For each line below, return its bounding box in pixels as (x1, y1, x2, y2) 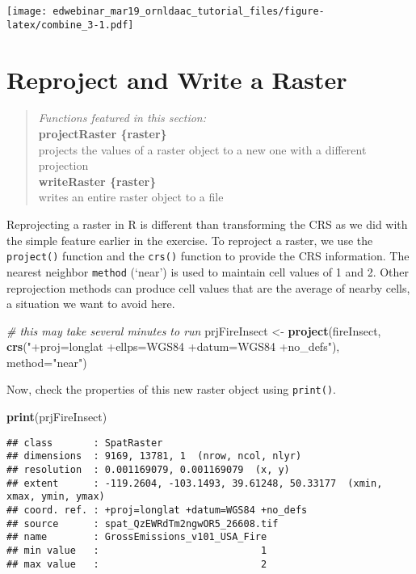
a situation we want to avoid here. (6, 295, 175, 312)
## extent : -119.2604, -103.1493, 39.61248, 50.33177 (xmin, (6, 477, 383, 489)
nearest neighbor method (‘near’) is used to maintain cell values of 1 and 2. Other (6, 263, 410, 280)
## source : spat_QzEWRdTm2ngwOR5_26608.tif (6, 517, 279, 530)
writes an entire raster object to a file (38, 188, 224, 205)
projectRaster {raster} (38, 125, 167, 142)
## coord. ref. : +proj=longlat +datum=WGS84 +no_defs (6, 504, 308, 516)
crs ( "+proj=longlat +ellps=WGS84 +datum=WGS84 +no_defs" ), (6, 338, 340, 355)
